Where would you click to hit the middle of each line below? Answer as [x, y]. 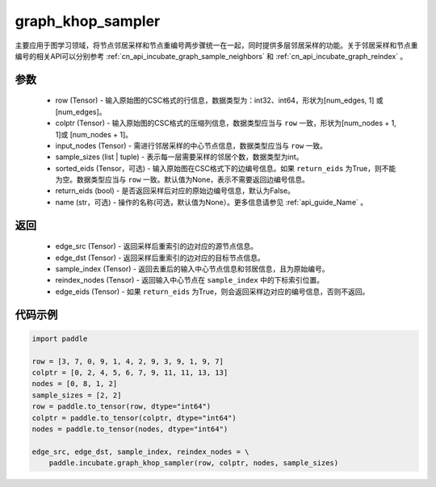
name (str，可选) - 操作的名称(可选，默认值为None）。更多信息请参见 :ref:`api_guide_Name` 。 [211, 202]
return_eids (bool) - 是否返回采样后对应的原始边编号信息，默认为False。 [175, 191]
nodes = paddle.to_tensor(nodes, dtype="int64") [130, 429]
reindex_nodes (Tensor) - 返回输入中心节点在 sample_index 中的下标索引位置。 [190, 280]
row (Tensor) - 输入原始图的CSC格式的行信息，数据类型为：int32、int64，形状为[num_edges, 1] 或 [219, 100]
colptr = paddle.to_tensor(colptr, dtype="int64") [134, 418]
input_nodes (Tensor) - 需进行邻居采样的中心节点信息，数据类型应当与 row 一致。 [191, 145]
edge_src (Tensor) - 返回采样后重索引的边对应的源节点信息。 [157, 246]
